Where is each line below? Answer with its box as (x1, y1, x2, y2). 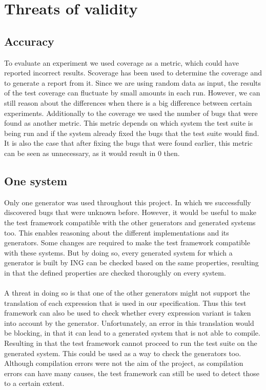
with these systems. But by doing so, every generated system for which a (4, 247, 233, 258)
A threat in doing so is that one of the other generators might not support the (4, 287, 250, 298)
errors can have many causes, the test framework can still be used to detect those (4, 367, 260, 378)
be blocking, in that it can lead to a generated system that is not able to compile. (4, 327, 260, 338)
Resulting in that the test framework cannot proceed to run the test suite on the (4, 338, 257, 348)
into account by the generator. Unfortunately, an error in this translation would (4, 317, 254, 328)
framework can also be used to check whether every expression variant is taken (4, 307, 251, 318)
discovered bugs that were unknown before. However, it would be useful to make (4, 207, 256, 218)
